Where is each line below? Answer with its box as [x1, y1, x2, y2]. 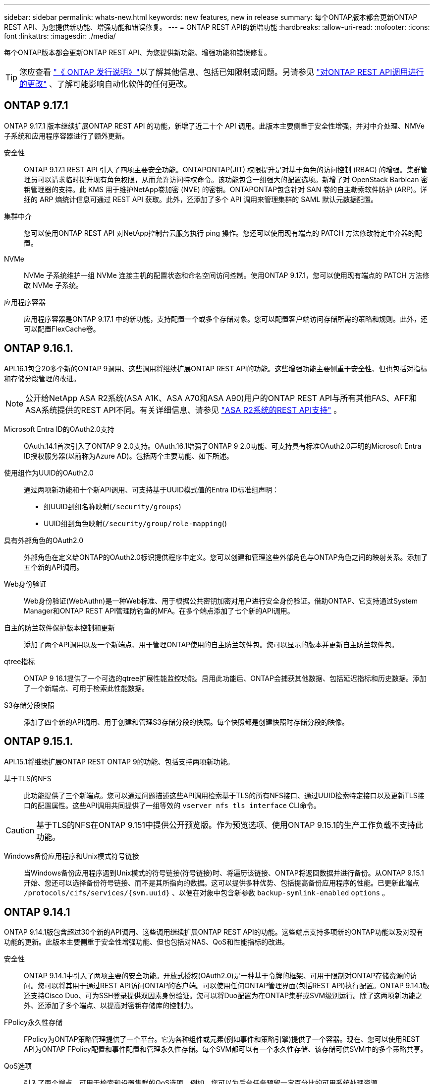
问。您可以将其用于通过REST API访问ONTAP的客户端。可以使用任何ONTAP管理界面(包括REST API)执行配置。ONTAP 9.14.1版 [24, 981, 430, 990]
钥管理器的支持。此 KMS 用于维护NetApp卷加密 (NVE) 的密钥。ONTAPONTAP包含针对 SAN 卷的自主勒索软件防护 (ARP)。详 [24, 185, 427, 194]
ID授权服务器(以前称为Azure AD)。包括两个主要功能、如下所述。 [24, 451, 233, 460]
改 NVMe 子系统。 [24, 280, 83, 289]
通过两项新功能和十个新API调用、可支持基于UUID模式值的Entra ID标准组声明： [24, 485, 279, 494]
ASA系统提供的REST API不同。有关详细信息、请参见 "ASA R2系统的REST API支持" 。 [25, 405, 342, 415]
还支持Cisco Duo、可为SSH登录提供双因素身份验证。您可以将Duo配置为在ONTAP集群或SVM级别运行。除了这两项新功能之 [24, 991, 423, 1000]
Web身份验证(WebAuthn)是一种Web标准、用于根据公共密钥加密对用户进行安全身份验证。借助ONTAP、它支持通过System [24, 596, 418, 605]
